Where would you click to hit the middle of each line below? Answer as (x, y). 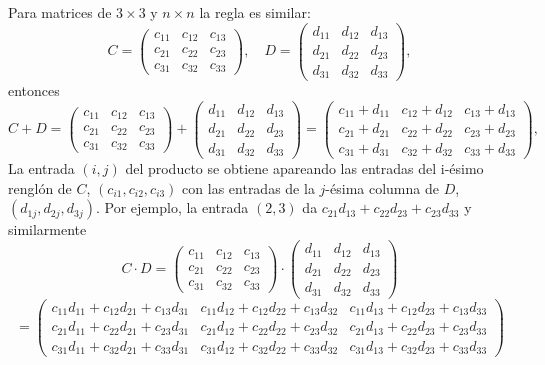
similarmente (47, 229)
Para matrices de (60, 12)
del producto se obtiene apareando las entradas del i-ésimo (304, 168)
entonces (34, 90)
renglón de (40, 187)
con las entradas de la (248, 187)
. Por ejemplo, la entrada (172, 207)
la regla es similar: (255, 12)
